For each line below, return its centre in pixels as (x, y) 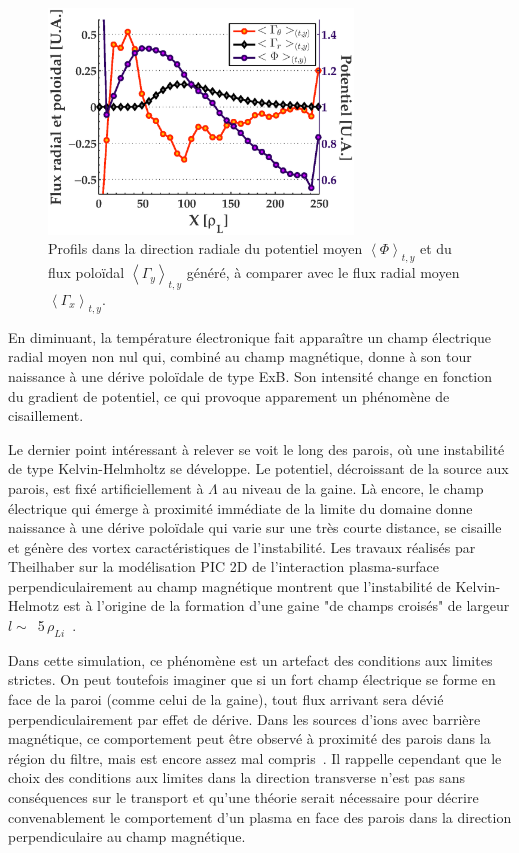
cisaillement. (46, 415)
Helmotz (33, 605)
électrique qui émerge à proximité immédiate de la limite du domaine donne (240, 507)
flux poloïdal (86, 272)
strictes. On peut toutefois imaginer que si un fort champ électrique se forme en (252, 679)
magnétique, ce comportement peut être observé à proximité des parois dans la (249, 738)
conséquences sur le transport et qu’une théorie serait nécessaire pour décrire (243, 797)
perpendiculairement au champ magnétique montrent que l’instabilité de (229, 585)
